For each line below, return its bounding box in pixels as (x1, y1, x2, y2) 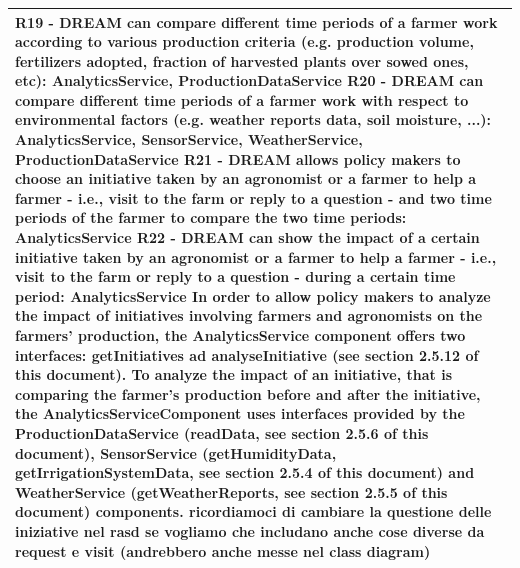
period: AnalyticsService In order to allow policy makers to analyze (15, 285, 491, 306)
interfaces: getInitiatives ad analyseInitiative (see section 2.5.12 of (15, 344, 479, 365)
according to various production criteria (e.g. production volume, (15, 31, 474, 52)
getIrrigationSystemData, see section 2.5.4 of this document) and (15, 462, 475, 483)
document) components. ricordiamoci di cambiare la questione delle (15, 501, 492, 522)
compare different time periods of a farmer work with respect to (15, 89, 469, 110)
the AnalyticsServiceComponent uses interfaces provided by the (15, 403, 465, 424)
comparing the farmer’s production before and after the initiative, (15, 383, 481, 404)
